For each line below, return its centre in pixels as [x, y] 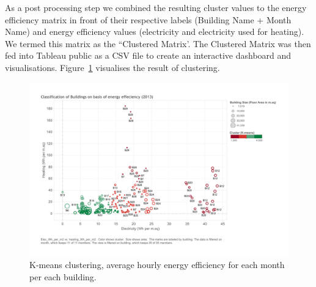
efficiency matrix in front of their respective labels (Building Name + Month [148, 19]
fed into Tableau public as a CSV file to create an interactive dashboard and [148, 55]
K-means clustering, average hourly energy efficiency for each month [157, 265]
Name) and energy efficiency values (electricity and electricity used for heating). [155, 32]
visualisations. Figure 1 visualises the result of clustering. [112, 67]
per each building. [63, 276]
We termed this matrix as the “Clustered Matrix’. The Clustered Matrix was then [158, 43]
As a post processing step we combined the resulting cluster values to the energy [156, 7]
